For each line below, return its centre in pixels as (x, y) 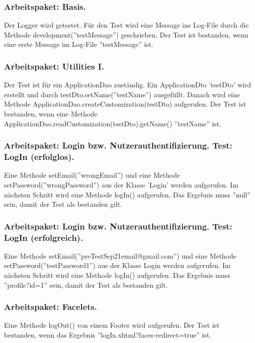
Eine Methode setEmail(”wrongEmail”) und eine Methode (92, 175)
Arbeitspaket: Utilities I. (54, 66)
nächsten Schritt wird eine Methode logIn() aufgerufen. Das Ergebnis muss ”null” (127, 194)
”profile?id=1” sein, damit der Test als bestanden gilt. (86, 285)
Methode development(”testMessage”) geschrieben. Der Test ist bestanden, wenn (126, 34)
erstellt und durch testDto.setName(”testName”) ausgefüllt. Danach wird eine (122, 94)
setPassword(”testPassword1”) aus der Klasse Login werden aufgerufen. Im (117, 265)
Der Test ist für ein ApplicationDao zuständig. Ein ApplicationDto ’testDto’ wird (128, 85)
